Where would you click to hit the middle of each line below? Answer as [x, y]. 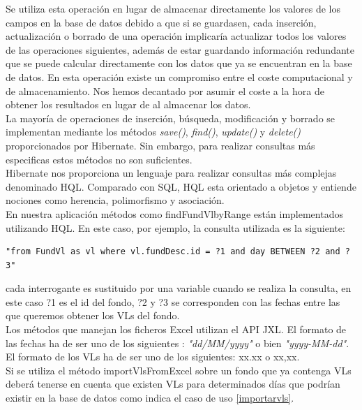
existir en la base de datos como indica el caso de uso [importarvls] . [150, 398]
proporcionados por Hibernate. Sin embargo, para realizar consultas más [160, 145]
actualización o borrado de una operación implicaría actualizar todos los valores [176, 36]
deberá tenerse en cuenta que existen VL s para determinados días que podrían [173, 384]
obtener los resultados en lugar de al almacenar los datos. [128, 104]
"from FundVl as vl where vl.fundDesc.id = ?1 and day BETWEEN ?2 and [173, 252]
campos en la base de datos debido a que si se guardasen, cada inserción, [161, 22]
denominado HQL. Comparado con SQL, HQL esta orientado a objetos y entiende [181, 186]
